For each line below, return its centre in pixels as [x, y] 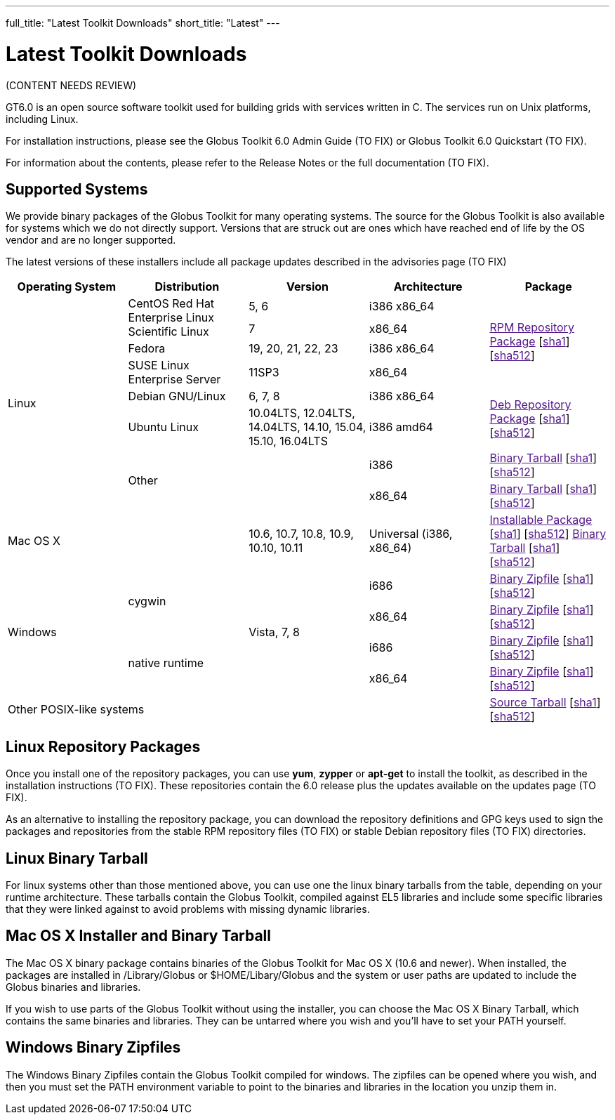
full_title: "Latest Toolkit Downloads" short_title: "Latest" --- [143, 23]
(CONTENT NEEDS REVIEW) [71, 85]
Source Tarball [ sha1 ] [545, 703]
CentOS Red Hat [171, 304]
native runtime [166, 663]
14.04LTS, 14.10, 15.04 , [307, 427]
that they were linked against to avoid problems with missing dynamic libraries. [188, 909]
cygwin [147, 601]
